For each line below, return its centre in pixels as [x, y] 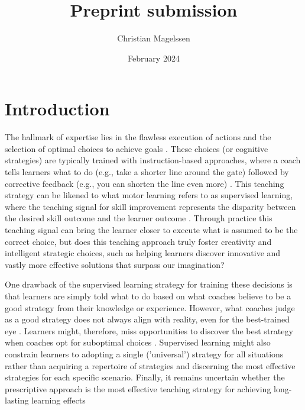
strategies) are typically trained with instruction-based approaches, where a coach [153, 160]
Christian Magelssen [154, 38]
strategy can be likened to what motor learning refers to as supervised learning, [149, 195]
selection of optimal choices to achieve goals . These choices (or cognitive [137, 148]
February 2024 [154, 58]
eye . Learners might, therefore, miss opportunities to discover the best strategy [149, 330]
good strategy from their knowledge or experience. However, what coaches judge [150, 307]
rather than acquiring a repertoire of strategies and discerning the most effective [150, 365]
